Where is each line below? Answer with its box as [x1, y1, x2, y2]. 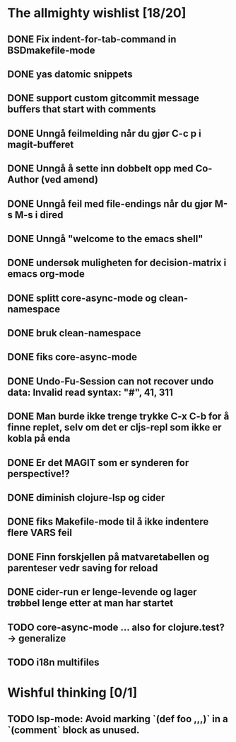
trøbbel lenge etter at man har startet [7, 597, 174, 610]
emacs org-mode [7, 268, 85, 280]
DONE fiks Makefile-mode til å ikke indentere [7, 515, 209, 528]
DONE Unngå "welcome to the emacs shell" [7, 232, 203, 245]
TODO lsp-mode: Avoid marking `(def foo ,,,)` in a [7, 713, 228, 725]
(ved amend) [40, 173, 99, 185]
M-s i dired [14, 209, 64, 221]
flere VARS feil [7, 527, 73, 539]
